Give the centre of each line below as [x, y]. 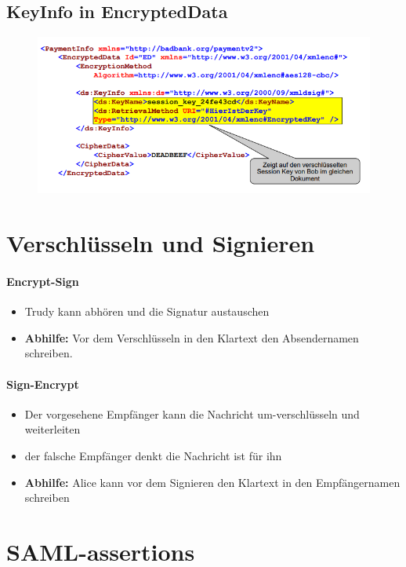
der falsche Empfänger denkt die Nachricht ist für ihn [153, 455]
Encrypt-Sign [43, 282]
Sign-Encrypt [43, 384]
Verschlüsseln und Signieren [161, 243]
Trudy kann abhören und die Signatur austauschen [147, 311]
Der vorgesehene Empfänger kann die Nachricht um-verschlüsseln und [192, 413]
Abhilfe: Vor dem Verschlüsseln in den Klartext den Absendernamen [192, 337]
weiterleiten [53, 429]
